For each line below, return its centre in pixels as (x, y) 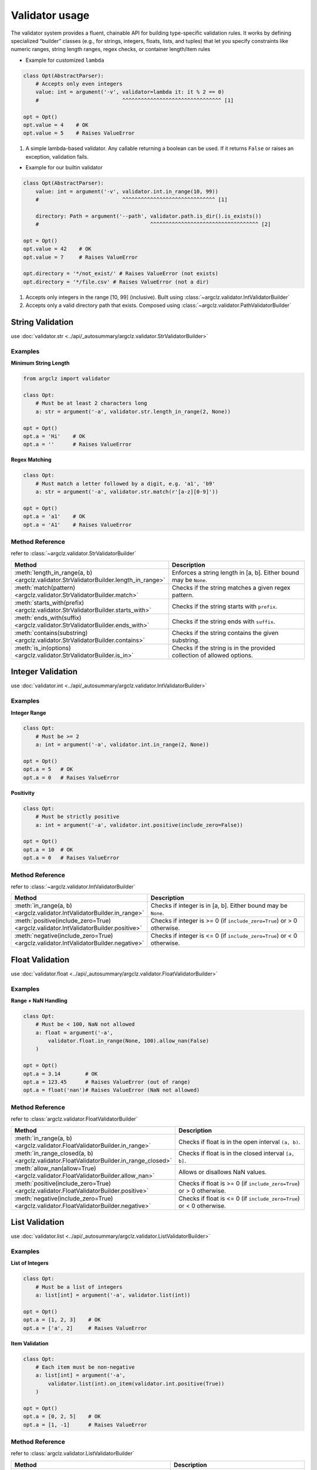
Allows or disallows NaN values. (222, 1172)
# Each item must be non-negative (85, 1367)
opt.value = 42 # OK (58, 249)
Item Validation (30, 1343)
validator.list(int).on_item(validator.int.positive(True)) (136, 1384)
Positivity (23, 793)
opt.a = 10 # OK (48, 849)
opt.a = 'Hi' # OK (54, 436)
